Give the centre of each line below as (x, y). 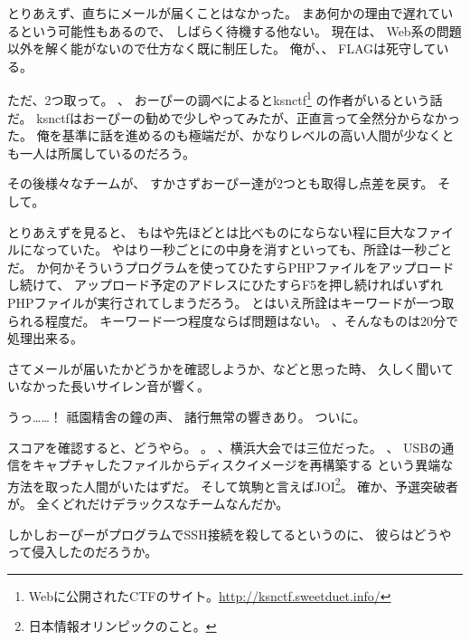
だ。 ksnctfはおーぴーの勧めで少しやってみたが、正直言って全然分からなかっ (234, 117)
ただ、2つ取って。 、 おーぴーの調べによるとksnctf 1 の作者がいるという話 (225, 99)
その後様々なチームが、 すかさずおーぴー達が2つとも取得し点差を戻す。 (221, 183)
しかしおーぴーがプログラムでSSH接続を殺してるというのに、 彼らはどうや (230, 534)
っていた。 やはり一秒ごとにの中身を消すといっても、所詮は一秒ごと (249, 249)
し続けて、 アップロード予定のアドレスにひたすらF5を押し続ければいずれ (226, 285)
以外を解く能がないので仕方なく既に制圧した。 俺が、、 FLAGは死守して (222, 48)
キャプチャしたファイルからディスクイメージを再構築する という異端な (243, 465)
